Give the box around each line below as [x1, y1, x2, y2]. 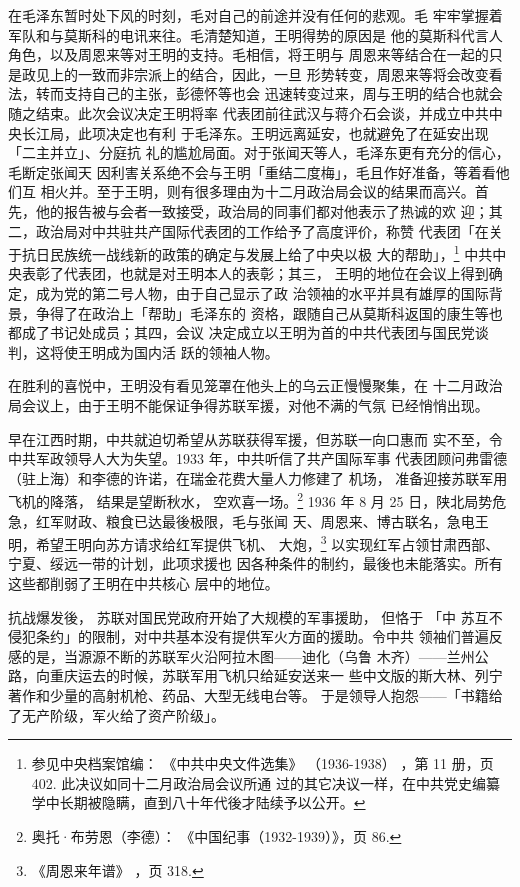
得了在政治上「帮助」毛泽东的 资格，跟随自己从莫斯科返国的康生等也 [49, 302, 503, 323]
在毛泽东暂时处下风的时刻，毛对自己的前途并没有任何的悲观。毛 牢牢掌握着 [8, 5, 503, 25]
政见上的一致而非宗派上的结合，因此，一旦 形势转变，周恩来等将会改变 [21, 63, 489, 84]
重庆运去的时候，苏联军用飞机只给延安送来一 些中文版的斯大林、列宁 [49, 665, 503, 686]
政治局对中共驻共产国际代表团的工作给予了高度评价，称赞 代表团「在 [35, 220, 489, 241]
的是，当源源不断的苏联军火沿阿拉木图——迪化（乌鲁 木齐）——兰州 [21, 645, 475, 666]
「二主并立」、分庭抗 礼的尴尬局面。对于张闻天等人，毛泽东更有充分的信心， [8, 142, 510, 163]
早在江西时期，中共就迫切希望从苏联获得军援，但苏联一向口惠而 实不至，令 [8, 428, 503, 449]
